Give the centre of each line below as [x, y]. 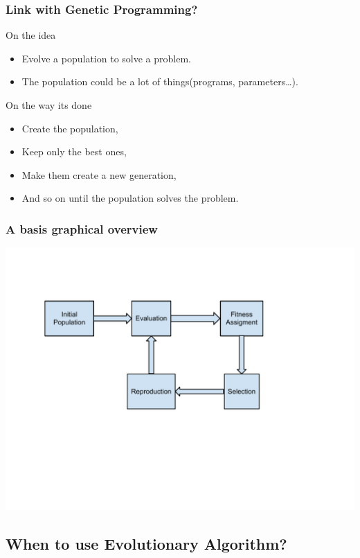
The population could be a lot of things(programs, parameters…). [160, 81]
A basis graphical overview [82, 228]
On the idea [31, 35]
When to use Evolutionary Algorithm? [146, 544]
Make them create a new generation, [99, 174]
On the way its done [49, 105]
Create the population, [70, 128]
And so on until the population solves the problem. [130, 198]
